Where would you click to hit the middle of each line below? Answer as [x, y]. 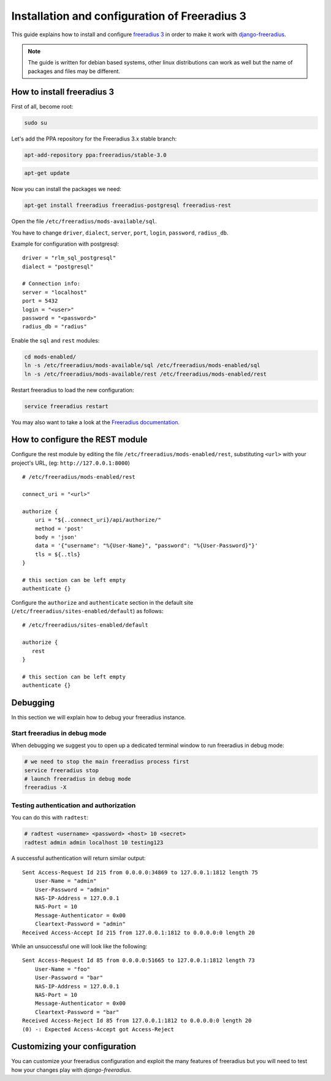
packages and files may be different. [74, 71]
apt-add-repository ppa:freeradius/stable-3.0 [95, 155]
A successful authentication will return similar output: [78, 858]
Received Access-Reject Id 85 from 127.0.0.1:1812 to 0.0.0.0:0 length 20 [137, 1021]
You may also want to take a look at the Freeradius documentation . [96, 422]
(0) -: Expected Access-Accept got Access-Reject [98, 1029]
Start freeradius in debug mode [59, 733]
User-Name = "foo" [63, 969]
